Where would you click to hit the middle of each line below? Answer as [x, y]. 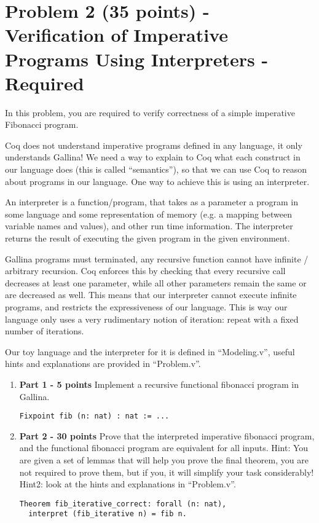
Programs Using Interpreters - [137, 59]
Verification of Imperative [117, 35]
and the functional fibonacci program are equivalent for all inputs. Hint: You [164, 448]
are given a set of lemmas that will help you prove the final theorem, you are [164, 460]
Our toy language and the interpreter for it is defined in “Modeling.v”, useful [150, 351]
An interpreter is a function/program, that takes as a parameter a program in [152, 202]
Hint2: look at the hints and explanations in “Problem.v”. [128, 484]
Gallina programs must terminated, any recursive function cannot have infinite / [157, 258]
